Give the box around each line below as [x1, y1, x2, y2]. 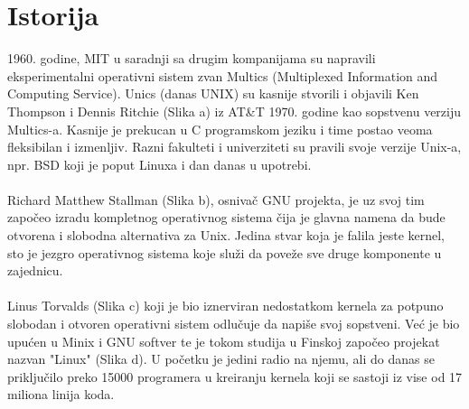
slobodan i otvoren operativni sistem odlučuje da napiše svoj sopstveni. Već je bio [7, 314, 460, 333]
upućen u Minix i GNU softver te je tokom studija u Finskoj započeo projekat [7, 331, 440, 350]
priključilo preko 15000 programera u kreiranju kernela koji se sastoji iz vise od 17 [7, 367, 463, 386]
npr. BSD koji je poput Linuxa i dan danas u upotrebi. [7, 154, 312, 173]
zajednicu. [7, 261, 63, 280]
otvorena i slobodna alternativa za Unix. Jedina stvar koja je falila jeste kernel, [7, 226, 445, 245]
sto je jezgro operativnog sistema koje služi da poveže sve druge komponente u [7, 243, 442, 262]
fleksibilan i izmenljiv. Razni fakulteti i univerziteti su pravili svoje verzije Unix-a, [7, 137, 462, 156]
